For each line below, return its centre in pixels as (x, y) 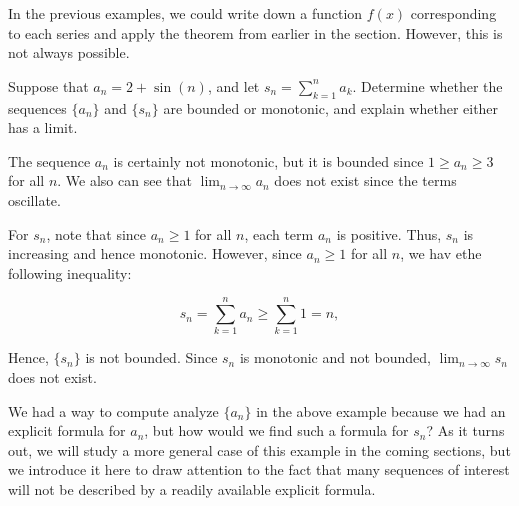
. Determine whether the (427, 85)
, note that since (96, 233)
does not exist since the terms (365, 180)
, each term (279, 233)
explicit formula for (67, 430)
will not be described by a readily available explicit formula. (192, 489)
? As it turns (465, 430)
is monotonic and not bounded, (335, 357)
